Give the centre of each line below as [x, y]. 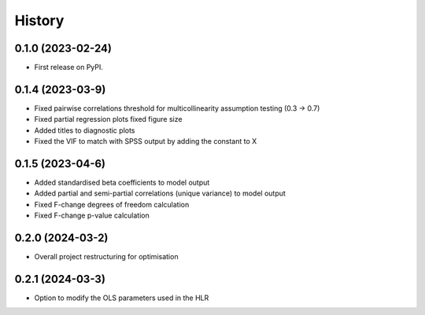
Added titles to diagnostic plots [85, 130]
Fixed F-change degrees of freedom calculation [112, 204]
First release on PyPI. [69, 68]
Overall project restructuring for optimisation [106, 257]
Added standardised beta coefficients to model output [122, 183]
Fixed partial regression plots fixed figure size [108, 119]
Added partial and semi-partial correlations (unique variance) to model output [160, 193]
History [39, 20]
